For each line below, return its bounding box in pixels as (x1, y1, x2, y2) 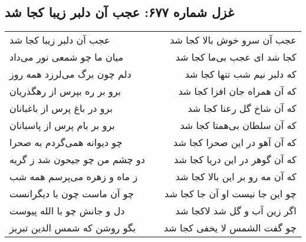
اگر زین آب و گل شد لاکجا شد (175, 204, 297, 218)
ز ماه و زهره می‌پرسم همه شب (9, 170, 138, 184)
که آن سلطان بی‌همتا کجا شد (180, 118, 297, 132)
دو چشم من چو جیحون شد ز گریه (9, 153, 145, 167)
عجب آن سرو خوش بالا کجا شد (170, 33, 297, 47)
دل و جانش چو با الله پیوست (9, 204, 125, 218)
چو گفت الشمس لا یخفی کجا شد (163, 221, 297, 235)
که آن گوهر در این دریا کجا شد (174, 153, 297, 167)
